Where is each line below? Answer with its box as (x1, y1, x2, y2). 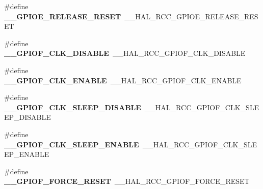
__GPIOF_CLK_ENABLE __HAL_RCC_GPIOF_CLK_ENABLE (4, 75, 242, 85)
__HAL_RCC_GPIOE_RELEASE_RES (124, 11, 258, 21)
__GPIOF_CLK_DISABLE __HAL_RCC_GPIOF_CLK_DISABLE (4, 48, 246, 58)
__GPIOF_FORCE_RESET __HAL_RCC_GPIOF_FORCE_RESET (4, 176, 250, 186)
